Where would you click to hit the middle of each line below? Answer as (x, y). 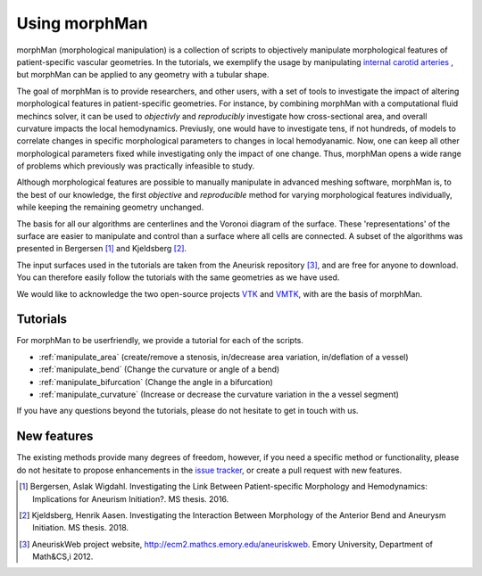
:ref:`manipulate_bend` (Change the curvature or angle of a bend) (159, 369)
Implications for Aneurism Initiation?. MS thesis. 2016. (131, 498)
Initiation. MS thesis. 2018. (81, 528)
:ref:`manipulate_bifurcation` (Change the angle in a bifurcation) (156, 382)
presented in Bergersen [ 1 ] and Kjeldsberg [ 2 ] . (102, 249)
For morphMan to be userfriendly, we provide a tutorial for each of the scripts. (160, 341)
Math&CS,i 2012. (63, 556)
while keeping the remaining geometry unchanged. (110, 207)
